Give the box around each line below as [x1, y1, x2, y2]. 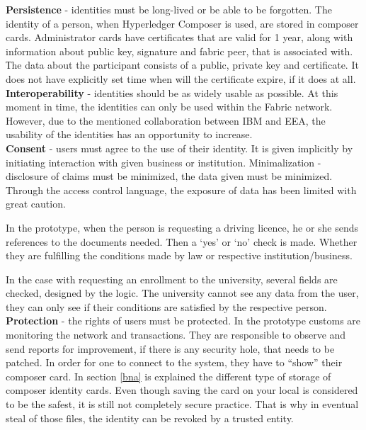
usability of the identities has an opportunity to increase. [6, 127, 253, 142]
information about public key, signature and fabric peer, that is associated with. [6, 43, 353, 58]
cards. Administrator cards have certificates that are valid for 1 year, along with [6, 30, 353, 45]
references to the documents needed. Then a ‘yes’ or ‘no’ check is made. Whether [6, 234, 358, 249]
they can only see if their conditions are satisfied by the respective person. [6, 299, 327, 314]
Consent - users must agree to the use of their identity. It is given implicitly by [6, 140, 353, 155]
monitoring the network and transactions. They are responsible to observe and [6, 327, 346, 342]
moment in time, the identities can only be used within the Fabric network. [6, 99, 333, 114]
